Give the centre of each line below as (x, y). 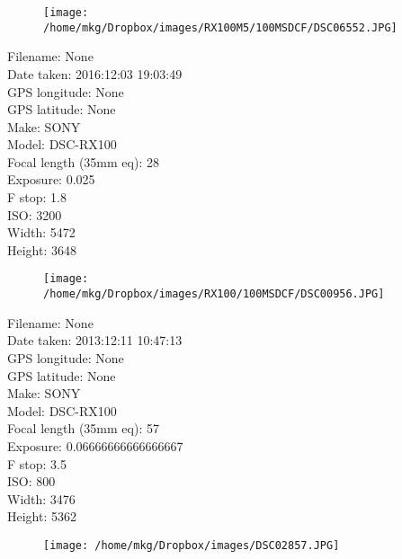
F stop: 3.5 (37, 463)
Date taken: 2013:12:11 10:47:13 (95, 340)
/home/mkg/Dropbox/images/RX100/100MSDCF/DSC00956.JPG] (214, 294)
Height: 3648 (42, 249)
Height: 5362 (42, 516)
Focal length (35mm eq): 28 (83, 161)
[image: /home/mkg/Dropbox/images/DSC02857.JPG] (192, 545)
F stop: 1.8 (37, 197)
